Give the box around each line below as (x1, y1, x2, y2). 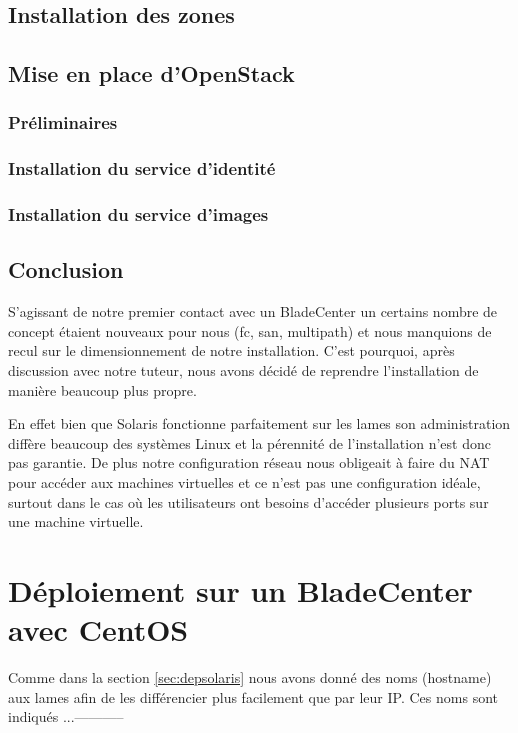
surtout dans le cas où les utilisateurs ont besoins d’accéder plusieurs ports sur (8, 491, 489, 512)
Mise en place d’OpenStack (8, 58, 295, 89)
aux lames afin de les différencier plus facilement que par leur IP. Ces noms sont (8, 686, 498, 707)
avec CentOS (8, 609, 189, 650)
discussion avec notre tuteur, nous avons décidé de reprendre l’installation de (8, 360, 479, 381)
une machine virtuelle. (8, 511, 144, 532)
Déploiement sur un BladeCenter (8, 570, 473, 611)
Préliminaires (8, 110, 118, 135)
